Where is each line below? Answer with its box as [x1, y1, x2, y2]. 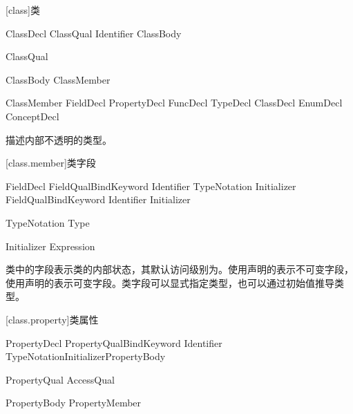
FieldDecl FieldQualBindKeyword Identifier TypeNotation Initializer [6, 178, 296, 193]
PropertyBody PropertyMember [6, 395, 142, 410]
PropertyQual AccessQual [6, 372, 115, 386]
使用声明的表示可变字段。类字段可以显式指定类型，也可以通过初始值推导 [6, 275, 334, 290]
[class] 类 [6, 3, 40, 17]
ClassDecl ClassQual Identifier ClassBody [6, 26, 182, 40]
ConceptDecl [6, 109, 59, 123]
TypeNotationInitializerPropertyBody [6, 349, 166, 364]
